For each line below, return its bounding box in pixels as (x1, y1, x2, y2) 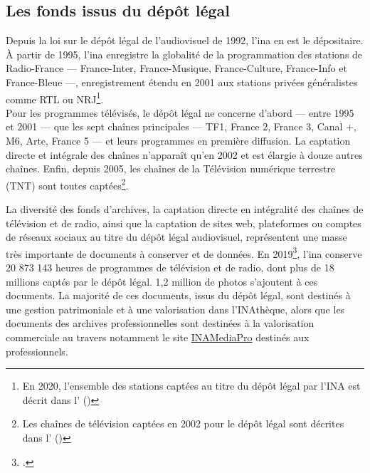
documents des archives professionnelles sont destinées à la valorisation (6, 316, 314, 331)
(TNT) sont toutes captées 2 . (6, 175, 129, 192)
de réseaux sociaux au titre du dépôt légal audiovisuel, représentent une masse (6, 229, 347, 244)
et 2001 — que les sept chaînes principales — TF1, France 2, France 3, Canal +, (6, 119, 356, 134)
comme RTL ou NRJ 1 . (6, 89, 104, 106)
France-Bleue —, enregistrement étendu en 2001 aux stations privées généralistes (6, 74, 358, 89)
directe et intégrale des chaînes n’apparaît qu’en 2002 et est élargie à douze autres (6, 147, 363, 162)
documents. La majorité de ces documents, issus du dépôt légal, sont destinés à (6, 288, 351, 303)
